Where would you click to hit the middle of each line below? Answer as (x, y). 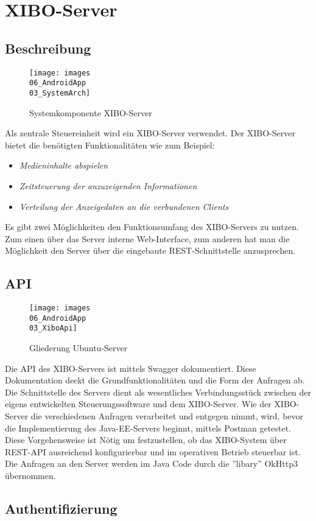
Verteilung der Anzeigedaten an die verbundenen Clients (124, 206)
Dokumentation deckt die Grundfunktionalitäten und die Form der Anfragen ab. (155, 380)
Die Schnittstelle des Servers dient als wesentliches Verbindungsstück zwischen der (158, 392)
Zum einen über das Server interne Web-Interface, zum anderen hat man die (147, 238)
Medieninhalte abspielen (64, 165)
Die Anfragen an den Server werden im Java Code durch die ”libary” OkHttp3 (151, 463)
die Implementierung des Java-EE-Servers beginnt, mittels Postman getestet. (148, 428)
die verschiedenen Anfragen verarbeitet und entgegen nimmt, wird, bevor (167, 416)
